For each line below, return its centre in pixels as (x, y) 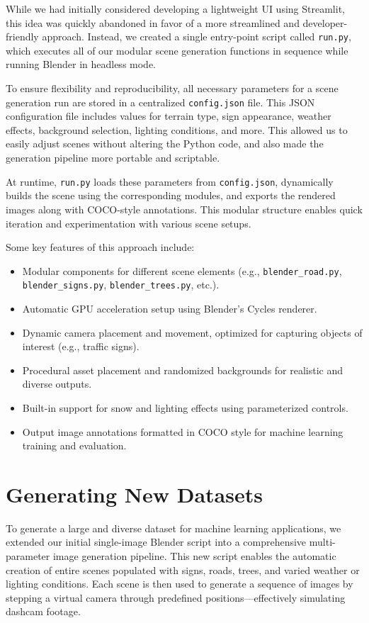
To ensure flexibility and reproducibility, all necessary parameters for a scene (172, 88)
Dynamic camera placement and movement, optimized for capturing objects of (192, 332)
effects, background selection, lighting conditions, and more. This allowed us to (177, 129)
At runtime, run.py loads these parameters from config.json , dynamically (170, 181)
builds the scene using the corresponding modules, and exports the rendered (171, 195)
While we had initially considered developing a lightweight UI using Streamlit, (175, 9)
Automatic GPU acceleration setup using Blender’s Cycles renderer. (170, 308)
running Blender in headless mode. (81, 64)
